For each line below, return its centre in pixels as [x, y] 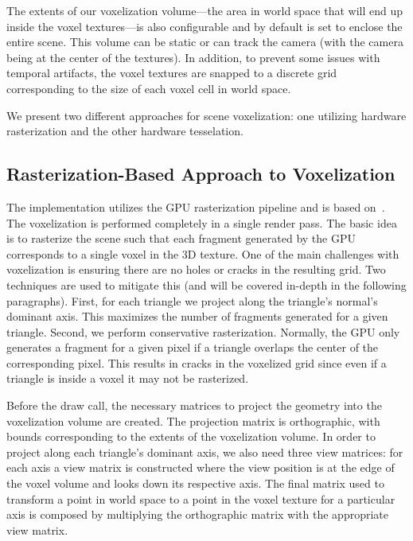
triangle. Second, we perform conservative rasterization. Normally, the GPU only [203, 331]
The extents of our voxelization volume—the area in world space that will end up [205, 10]
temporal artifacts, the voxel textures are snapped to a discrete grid [172, 73]
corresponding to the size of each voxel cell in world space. [149, 88]
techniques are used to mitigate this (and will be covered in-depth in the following [206, 284]
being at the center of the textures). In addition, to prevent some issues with [193, 57]
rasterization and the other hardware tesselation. [125, 131]
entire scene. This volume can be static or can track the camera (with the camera [205, 42]
